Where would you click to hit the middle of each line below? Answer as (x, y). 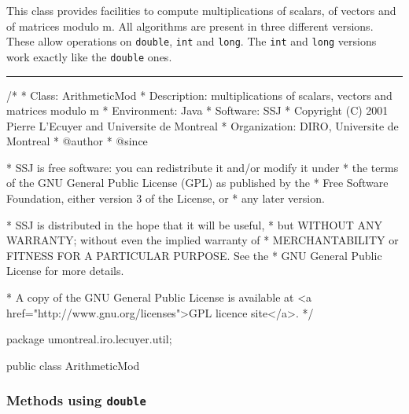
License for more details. (65, 271)
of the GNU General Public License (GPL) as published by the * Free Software (197, 183)
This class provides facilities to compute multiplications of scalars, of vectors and (201, 10)
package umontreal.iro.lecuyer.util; (89, 339)
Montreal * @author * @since (77, 141)
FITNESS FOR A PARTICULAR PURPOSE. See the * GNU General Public (194, 255)
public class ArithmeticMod (73, 365)
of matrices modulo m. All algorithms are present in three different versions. (190, 26)
